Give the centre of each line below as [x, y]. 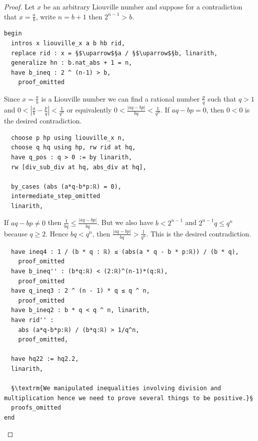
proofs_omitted [36, 408]
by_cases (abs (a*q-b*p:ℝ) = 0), [66, 186]
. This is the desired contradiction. [199, 233]
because [16, 233]
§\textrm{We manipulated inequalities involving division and [116, 388]
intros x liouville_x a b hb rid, [68, 44]
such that [222, 98]
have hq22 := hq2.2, [45, 359]
